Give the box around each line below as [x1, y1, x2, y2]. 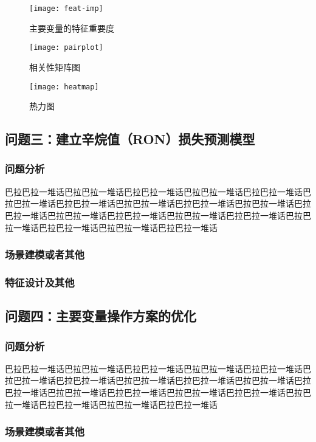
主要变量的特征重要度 [29, 21, 114, 34]
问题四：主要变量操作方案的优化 [5, 306, 196, 325]
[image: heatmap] [29, 82, 99, 91]
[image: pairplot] [29, 43, 103, 52]
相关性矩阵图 [29, 60, 80, 73]
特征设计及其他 [5, 274, 75, 289]
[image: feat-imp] [29, 4, 103, 13]
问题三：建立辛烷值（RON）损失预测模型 [5, 129, 255, 148]
